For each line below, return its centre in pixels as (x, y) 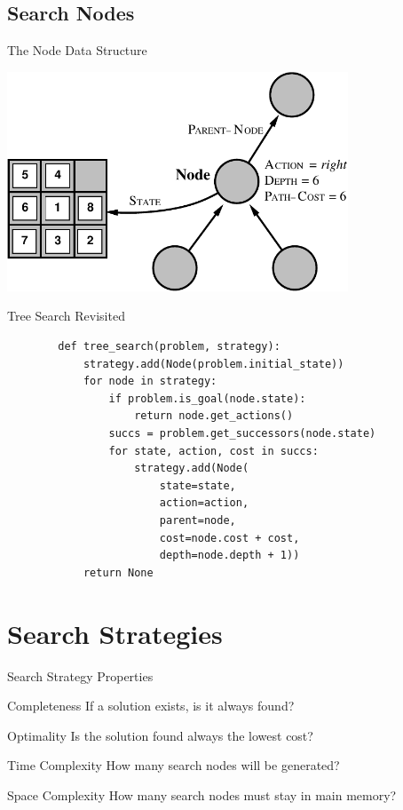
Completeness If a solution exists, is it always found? (151, 706)
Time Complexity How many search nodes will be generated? (174, 765)
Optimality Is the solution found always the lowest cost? (160, 735)
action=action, (204, 503)
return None (118, 572)
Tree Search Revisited (66, 316)
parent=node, (198, 521)
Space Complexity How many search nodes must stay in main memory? (202, 794)
